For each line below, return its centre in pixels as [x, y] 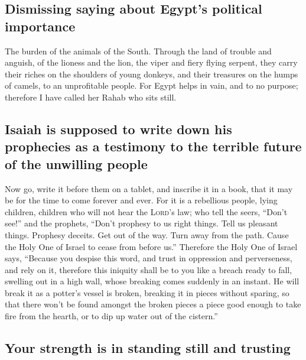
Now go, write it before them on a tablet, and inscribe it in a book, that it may [149, 188]
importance [40, 26]
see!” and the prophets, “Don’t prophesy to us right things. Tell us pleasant [141, 223]
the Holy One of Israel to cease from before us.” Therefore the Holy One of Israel [151, 246]
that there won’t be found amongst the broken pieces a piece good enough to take [153, 304]
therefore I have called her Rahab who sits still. [91, 97]
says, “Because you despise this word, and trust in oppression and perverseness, [149, 258]
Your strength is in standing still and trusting [148, 348]
